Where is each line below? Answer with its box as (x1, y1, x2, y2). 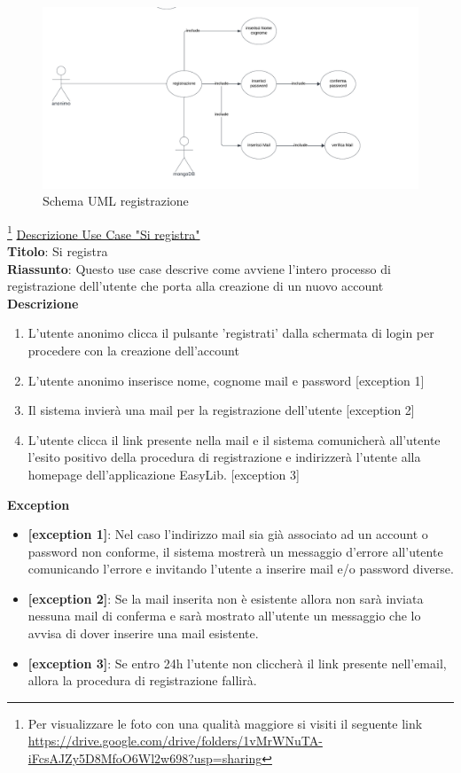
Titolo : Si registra (7, 241, 108, 260)
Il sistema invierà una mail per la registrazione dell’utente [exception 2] (27, 401, 415, 419)
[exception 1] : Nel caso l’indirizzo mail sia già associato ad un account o (27, 525, 428, 543)
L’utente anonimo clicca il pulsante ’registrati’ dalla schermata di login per (27, 324, 434, 342)
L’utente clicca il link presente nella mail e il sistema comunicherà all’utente (27, 430, 441, 449)
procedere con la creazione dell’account (27, 340, 239, 359)
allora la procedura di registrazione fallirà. (27, 671, 257, 690)
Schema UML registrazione (43, 191, 189, 210)
